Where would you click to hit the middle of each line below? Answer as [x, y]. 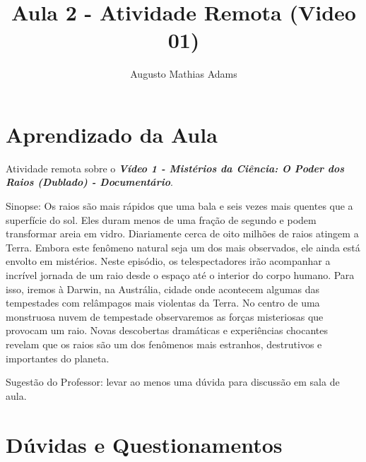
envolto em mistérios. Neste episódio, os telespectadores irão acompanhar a [168, 261]
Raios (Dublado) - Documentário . [89, 182]
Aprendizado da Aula [112, 134]
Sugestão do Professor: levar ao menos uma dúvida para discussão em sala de [173, 382]
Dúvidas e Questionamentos [144, 444]
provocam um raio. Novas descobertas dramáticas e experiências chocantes [167, 330]
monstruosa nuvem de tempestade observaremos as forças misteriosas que [165, 316]
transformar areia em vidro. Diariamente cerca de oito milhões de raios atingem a [182, 233]
